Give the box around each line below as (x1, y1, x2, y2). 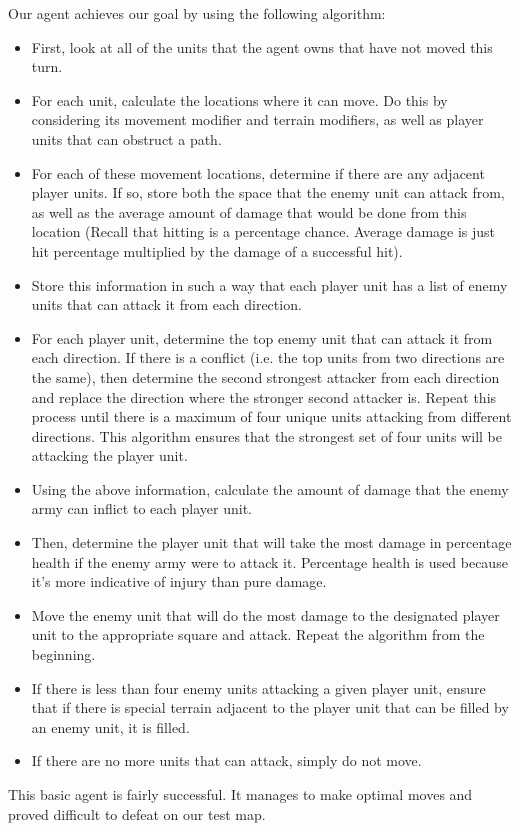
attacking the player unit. (31, 445, 188, 466)
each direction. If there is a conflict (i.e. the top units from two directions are (31, 347, 505, 368)
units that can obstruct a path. (31, 128, 222, 149)
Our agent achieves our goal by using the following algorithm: (8, 3, 386, 23)
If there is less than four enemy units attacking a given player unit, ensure (31, 677, 486, 698)
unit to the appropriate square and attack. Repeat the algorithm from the (31, 624, 485, 645)
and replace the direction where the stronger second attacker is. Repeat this (31, 386, 497, 407)
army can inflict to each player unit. (31, 498, 252, 519)
